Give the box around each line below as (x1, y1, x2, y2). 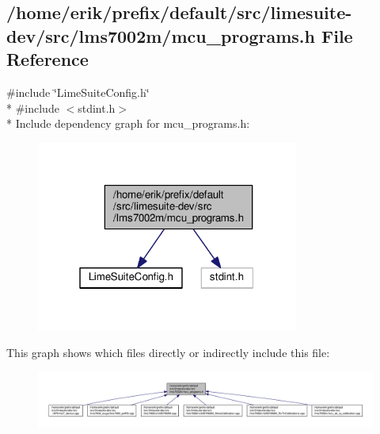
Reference (6, 47, 89, 71)
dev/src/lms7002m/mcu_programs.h (6, 23, 315, 48)
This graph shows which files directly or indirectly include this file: (6, 344, 330, 361)
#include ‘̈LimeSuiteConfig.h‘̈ (6, 83, 150, 100)
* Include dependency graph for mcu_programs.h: (6, 115, 250, 132)
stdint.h (78, 99, 116, 116)
